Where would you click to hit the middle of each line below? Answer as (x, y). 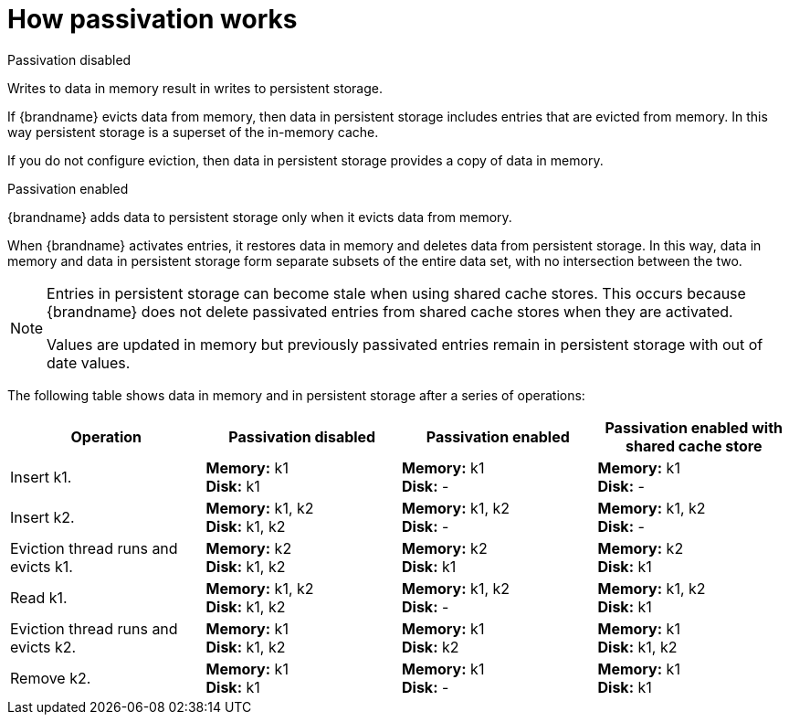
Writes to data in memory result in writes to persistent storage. (195, 88)
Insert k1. (41, 477)
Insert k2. (42, 517)
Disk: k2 (431, 647)
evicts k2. (43, 647)
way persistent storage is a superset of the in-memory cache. (193, 132)
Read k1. (39, 597)
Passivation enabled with (694, 427)
